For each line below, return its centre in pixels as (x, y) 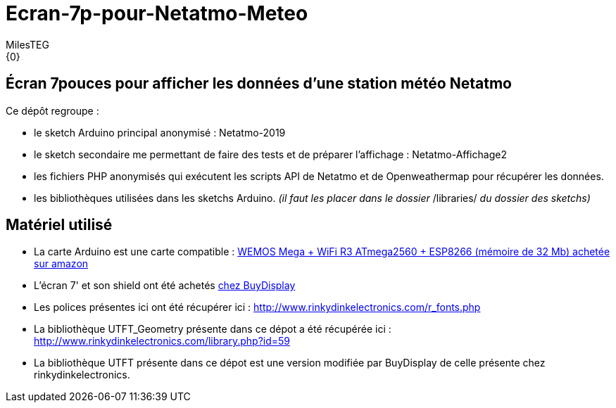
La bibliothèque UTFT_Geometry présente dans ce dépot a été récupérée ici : (213, 329)
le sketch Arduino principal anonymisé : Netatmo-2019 (160, 132)
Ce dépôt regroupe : (52, 110)
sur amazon (61, 264)
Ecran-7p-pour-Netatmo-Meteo (157, 13)
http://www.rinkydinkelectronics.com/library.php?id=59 (162, 341)
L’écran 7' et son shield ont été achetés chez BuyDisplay (165, 286)
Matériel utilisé (59, 225)
